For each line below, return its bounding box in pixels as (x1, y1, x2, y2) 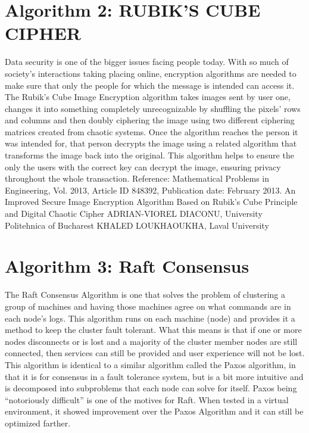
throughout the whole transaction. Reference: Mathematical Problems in (5, 172, 270, 185)
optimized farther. (5, 416, 71, 429)
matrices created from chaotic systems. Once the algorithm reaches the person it (5, 125, 298, 138)
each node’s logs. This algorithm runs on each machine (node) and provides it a (5, 311, 295, 324)
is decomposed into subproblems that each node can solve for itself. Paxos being (5, 382, 297, 394)
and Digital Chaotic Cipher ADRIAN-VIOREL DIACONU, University (5, 207, 263, 220)
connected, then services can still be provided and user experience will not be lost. (5, 347, 305, 359)
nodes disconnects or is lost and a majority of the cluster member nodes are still (5, 335, 298, 347)
